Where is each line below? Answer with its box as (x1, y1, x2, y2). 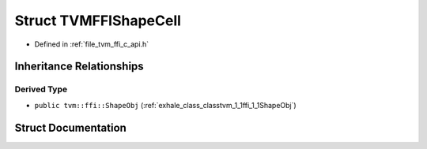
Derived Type (14, 84, 67, 95)
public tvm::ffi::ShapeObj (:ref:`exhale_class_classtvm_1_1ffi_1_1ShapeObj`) (34, 100, 297, 110)
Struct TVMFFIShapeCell (14, 12, 182, 29)
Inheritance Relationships (14, 60, 144, 73)
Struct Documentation (14, 121, 127, 134)
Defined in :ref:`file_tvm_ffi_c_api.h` (34, 39, 149, 49)
